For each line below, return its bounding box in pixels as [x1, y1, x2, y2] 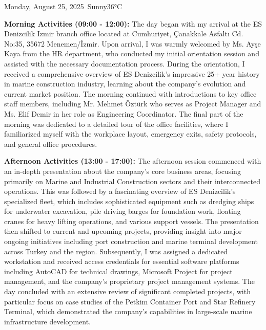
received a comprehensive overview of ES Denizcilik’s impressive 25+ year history [4, 68, 260, 79]
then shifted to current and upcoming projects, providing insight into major [4, 226, 242, 236]
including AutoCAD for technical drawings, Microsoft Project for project [4, 266, 233, 276]
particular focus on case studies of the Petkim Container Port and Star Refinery [4, 296, 256, 306]
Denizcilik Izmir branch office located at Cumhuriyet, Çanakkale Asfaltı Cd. [4, 28, 243, 39]
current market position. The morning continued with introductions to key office [4, 88, 257, 99]
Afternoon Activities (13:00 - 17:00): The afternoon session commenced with [4, 156, 261, 166]
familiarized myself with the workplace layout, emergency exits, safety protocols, [4, 128, 257, 139]
